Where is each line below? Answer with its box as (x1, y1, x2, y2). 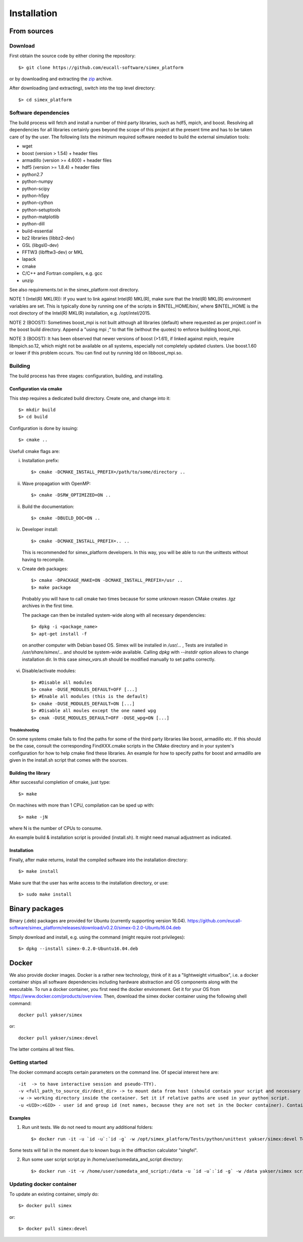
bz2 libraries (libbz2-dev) (22, 235, 75, 241)
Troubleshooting (9, 728, 39, 733)
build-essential (22, 228, 53, 234)
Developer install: (22, 526, 58, 532)
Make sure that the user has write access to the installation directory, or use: (9, 879, 169, 886)
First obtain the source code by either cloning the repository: (9, 53, 136, 59)
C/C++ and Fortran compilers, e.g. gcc (22, 270, 103, 276)
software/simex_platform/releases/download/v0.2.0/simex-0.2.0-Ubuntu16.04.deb (9, 925, 181, 931)
